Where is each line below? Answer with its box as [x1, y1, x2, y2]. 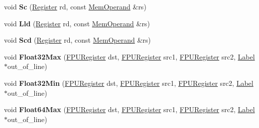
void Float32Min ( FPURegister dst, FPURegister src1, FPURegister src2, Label [4, 77, 254, 88]
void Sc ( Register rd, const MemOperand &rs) [4, 1, 146, 11]
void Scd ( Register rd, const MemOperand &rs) [4, 35, 151, 45]
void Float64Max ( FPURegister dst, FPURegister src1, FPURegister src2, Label [4, 104, 255, 115]
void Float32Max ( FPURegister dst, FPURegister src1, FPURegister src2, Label [4, 51, 255, 62]
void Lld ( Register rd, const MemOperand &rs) [4, 18, 150, 28]
